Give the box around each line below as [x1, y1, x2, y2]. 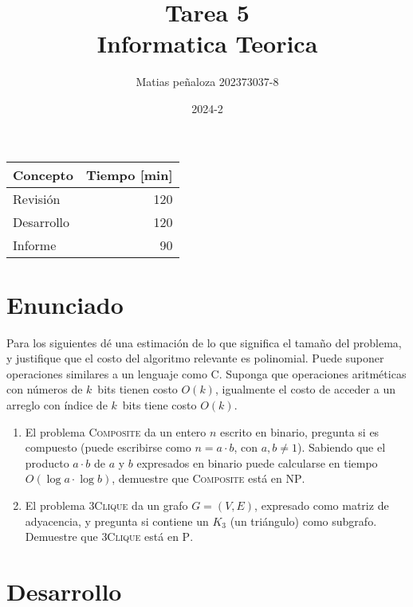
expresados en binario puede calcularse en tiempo [136, 454, 378, 471]
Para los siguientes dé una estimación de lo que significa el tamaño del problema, [6, 334, 402, 350]
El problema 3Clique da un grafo [25, 496, 188, 513]
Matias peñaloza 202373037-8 [136, 73, 279, 90]
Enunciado [6, 288, 124, 320]
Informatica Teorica [96, 27, 318, 60]
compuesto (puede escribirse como [25, 439, 191, 456]
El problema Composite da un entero [25, 423, 206, 440]
